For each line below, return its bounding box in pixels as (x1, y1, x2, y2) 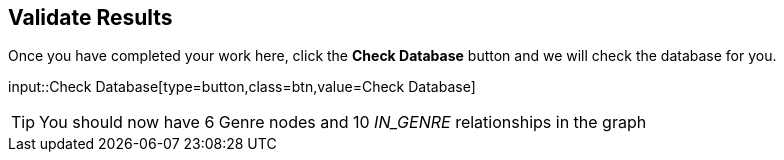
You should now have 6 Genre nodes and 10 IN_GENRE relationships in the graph (39, 112, 647, 133)
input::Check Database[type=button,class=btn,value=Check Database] (8, 78, 476, 96)
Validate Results (8, 5, 173, 30)
